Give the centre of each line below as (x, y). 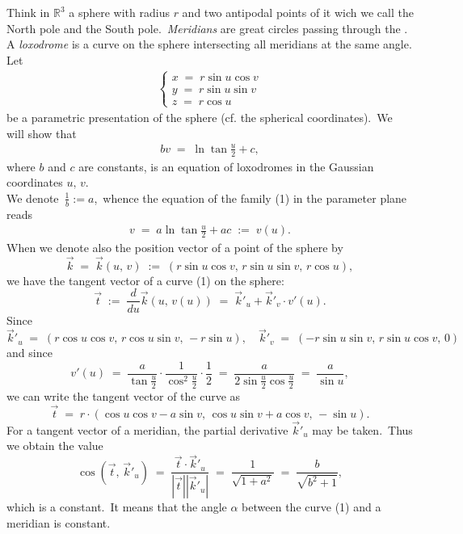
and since (29, 353)
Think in (28, 12)
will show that (42, 133)
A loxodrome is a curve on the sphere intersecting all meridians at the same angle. (209, 44)
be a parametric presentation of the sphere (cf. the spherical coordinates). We (200, 117)
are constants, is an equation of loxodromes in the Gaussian (226, 166)
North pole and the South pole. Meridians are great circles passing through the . (207, 28)
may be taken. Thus (362, 429)
